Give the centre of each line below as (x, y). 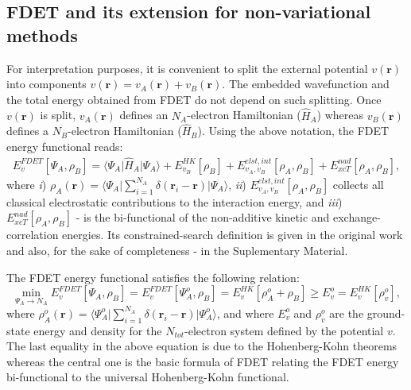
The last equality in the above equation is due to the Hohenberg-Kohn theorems (202, 346)
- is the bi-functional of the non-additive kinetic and (203, 217)
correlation (33, 235)
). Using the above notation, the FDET (293, 131)
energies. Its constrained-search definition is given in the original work (233, 235)
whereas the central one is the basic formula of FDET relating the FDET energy (203, 361)
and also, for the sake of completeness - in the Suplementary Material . (177, 251)
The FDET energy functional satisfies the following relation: (153, 277)
